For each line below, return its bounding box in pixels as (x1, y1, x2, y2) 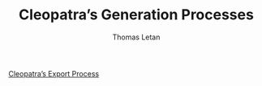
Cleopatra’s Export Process (8, 68, 100, 78)
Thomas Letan (112, 32, 161, 42)
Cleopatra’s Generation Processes (19, 6, 254, 24)
